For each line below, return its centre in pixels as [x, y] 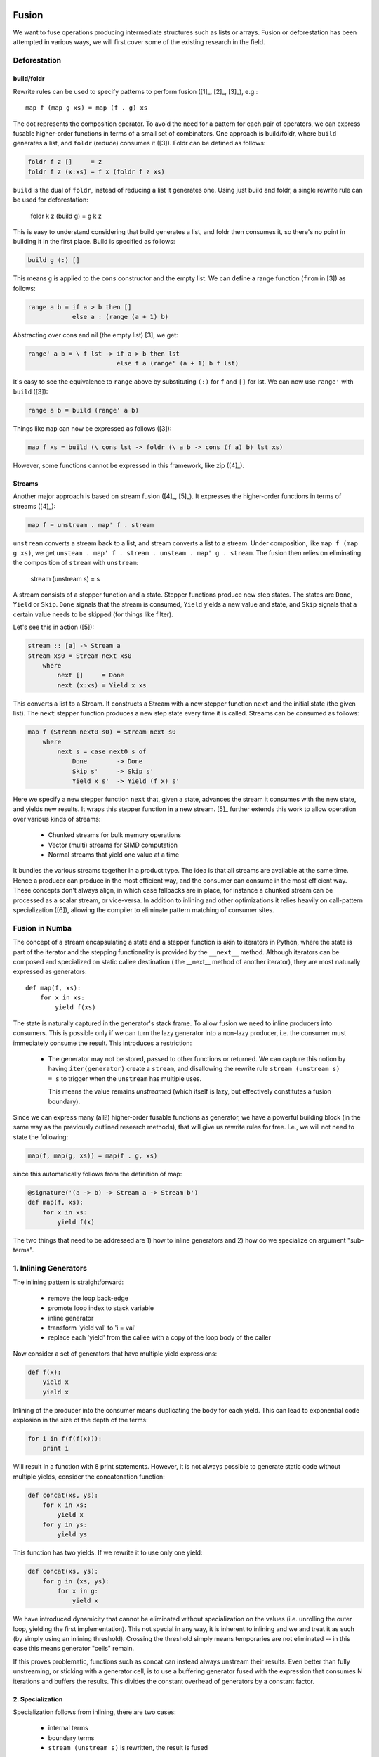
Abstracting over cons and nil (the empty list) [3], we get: [95, 335]
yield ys [72, 1535]
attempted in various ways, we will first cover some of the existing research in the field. [139, 41]
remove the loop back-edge [88, 1298]
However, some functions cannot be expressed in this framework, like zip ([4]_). [129, 465]
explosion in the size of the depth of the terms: [81, 1420]
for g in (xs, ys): [76, 1581]
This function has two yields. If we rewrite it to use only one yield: [108, 1552]
